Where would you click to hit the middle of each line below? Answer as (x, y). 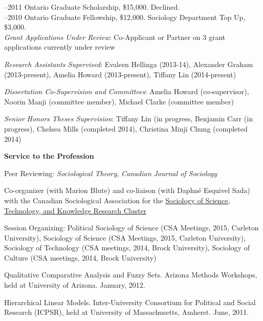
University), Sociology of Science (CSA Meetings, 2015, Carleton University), (125, 237)
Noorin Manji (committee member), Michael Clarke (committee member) (119, 101)
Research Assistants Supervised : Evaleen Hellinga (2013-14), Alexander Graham (129, 64)
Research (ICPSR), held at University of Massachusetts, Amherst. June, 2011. (127, 312)
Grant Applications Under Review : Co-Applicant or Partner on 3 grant (115, 37)
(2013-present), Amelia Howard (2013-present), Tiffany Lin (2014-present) (120, 74)
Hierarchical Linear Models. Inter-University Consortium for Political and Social (130, 302)
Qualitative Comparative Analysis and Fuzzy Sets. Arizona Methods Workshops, (131, 275)
